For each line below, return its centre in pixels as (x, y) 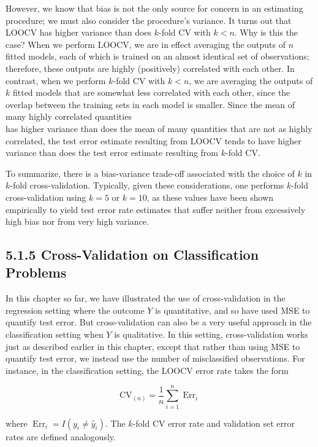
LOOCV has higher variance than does (79, 32)
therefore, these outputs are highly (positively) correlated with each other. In (150, 68)
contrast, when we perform (56, 80)
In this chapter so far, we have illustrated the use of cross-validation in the (146, 298)
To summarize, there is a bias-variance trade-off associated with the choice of (150, 173)
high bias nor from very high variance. (77, 221)
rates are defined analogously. (61, 436)
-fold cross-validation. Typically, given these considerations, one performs (147, 185)
